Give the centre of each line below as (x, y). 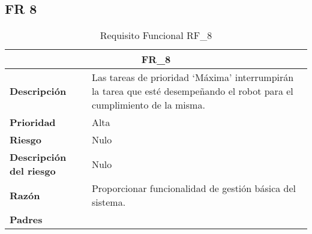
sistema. (109, 202)
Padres (26, 220)
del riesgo (33, 171)
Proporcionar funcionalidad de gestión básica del (194, 188)
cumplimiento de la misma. (148, 105)
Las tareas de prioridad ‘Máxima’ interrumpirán (193, 77)
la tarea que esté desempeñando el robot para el (192, 91)
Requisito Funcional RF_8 (156, 35)
